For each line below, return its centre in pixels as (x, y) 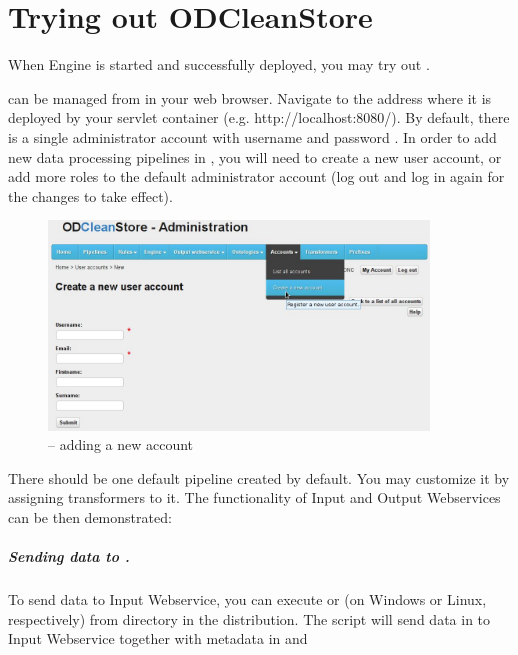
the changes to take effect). (90, 195)
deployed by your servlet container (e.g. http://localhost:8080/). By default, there (259, 117)
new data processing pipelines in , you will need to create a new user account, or (255, 156)
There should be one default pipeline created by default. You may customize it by (259, 477)
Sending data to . (69, 556)
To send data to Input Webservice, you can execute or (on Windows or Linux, (247, 599)
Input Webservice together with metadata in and (158, 638)
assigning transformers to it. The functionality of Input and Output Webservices (254, 497)
